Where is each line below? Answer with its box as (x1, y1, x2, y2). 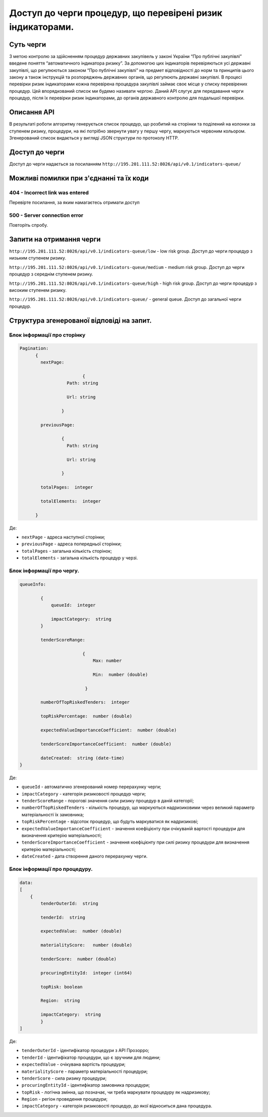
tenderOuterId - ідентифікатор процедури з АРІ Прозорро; (21, 1048, 149, 1053)
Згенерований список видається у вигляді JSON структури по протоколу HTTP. (9, 134, 179, 141)
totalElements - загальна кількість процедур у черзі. (21, 555, 138, 561)
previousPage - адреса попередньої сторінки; (21, 541, 122, 547)
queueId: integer (51, 602, 96, 608)
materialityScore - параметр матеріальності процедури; (21, 1068, 148, 1074)
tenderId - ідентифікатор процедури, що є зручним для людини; (21, 1054, 161, 1060)
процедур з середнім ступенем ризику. (9, 271, 93, 277)
